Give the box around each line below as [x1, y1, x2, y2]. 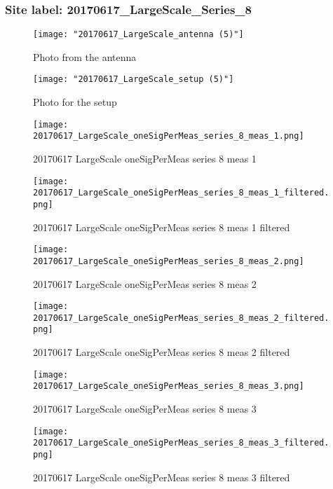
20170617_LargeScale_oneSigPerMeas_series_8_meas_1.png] [33, 131, 304, 142]
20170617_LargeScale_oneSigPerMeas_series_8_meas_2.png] [33, 256, 304, 266]
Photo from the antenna [33, 49, 137, 64]
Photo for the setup [33, 95, 117, 109]
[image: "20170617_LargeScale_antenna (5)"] [33, 29, 244, 40]
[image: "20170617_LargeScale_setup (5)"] [33, 74, 234, 85]
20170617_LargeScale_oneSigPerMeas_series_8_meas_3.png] [33, 381, 304, 392]
